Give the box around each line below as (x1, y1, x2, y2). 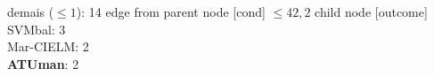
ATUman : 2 (7, 54, 79, 72)
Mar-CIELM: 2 (7, 37, 89, 56)
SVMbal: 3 (7, 19, 66, 38)
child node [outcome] (315, 3, 428, 20)
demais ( (7, 3, 54, 20)
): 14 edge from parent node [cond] (76, 3, 266, 20)
